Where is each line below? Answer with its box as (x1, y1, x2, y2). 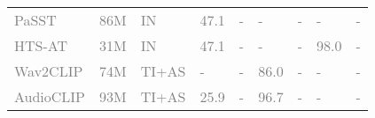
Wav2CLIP (14, 61, 83, 81)
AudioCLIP (14, 86, 86, 107)
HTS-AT (14, 35, 68, 55)
